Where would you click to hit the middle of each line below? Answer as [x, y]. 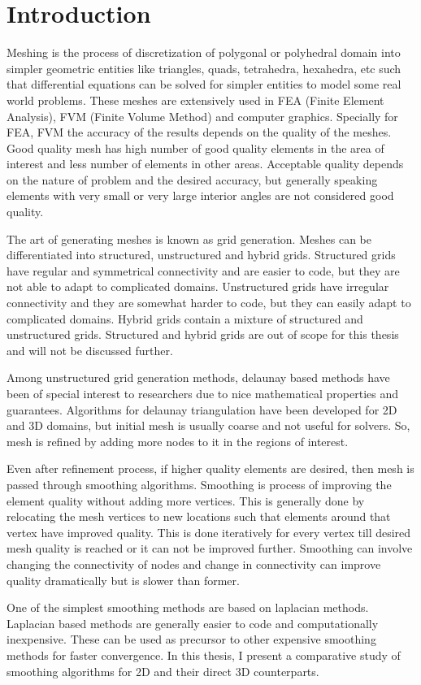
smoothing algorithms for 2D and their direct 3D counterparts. [163, 671]
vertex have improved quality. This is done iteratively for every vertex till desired [209, 532]
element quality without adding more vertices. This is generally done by [186, 500]
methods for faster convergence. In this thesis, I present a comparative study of [204, 655]
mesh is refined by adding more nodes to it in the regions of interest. [178, 441]
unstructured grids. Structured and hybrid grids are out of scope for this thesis [203, 334]
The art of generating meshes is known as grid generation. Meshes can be [189, 238]
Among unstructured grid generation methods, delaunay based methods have [198, 377]
